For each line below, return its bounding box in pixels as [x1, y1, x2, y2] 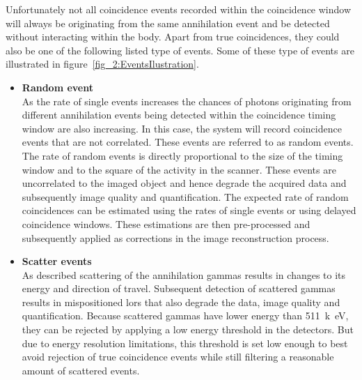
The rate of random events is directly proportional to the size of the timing [22, 148, 343, 162]
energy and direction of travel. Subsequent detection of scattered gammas [22, 281, 336, 296]
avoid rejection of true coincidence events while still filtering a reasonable [22, 349, 334, 364]
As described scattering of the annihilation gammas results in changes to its [22, 267, 346, 282]
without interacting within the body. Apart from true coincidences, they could [6, 29, 340, 44]
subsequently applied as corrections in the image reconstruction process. [22, 230, 329, 245]
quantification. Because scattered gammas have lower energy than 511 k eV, [22, 308, 349, 323]
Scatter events [22, 254, 92, 268]
